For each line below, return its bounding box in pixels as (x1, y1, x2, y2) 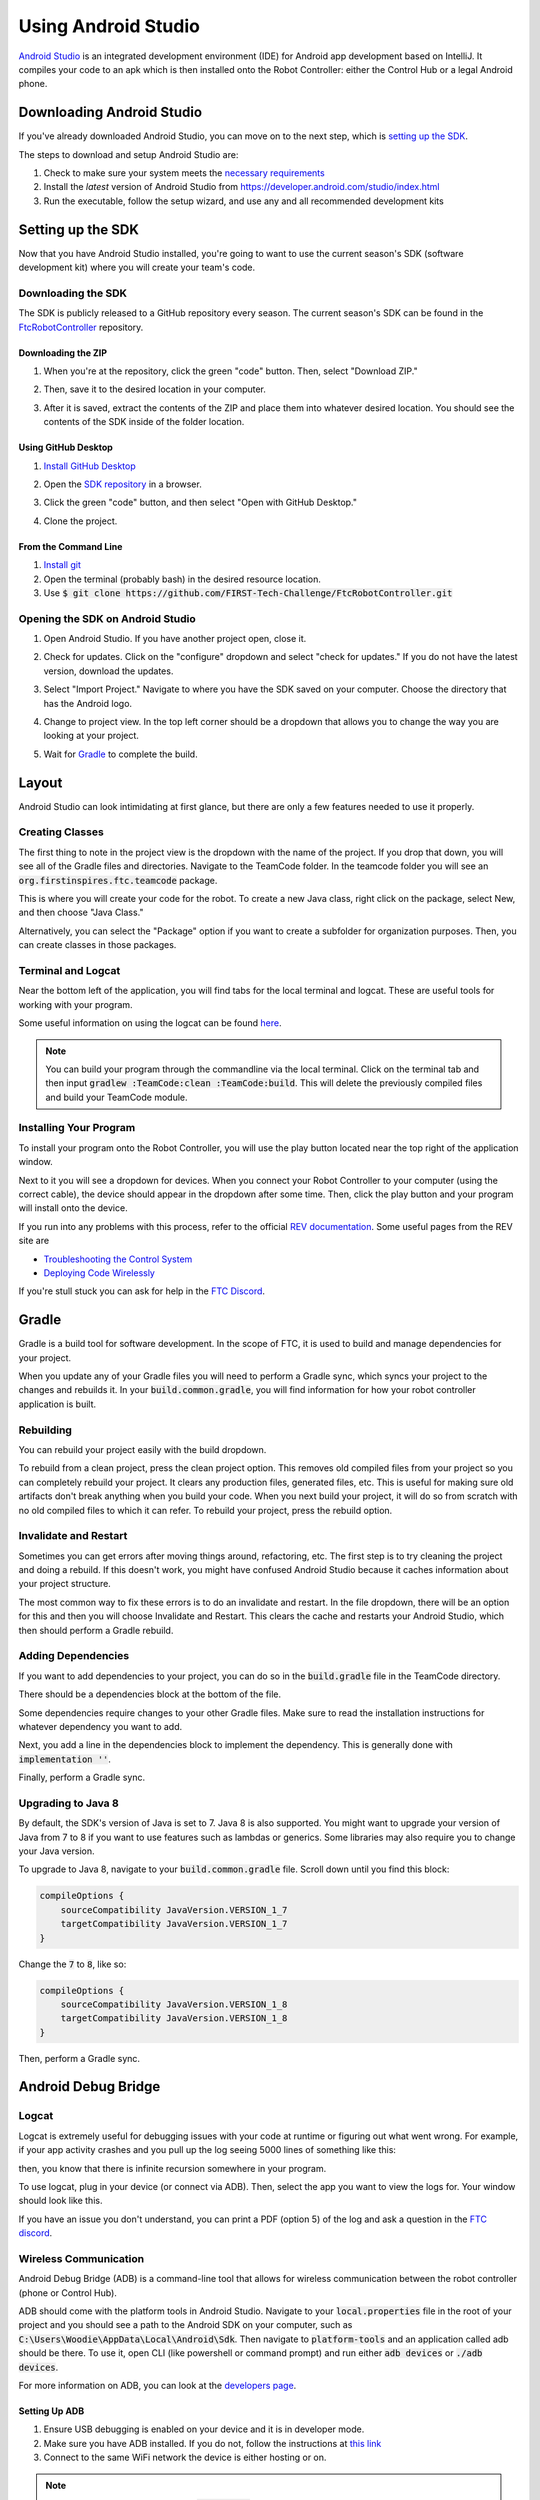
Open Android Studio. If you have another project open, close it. (43, 633, 307, 645)
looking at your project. (43, 730, 140, 742)
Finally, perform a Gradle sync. (18, 1771, 145, 1784)
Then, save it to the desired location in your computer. (43, 383, 267, 395)
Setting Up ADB (18, 2405, 85, 2417)
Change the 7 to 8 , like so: (18, 1958, 127, 1970)
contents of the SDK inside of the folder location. (43, 416, 245, 428)
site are (18, 1235, 50, 1247)
